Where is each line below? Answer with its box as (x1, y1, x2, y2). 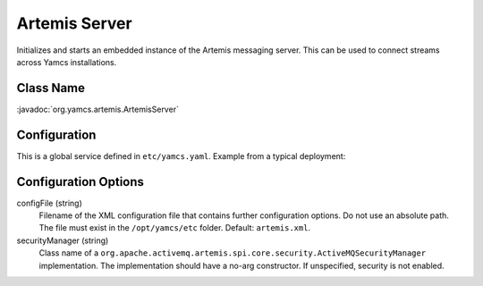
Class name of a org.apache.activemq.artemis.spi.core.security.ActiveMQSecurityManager (38, 248, 427, 258)
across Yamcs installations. (16, 56, 117, 67)
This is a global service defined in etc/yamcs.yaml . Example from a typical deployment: (16, 150, 346, 161)
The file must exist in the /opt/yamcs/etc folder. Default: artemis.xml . (38, 223, 311, 233)
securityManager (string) (16, 235, 109, 246)
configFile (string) (16, 198, 82, 208)
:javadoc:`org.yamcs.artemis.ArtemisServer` (16, 104, 179, 114)
